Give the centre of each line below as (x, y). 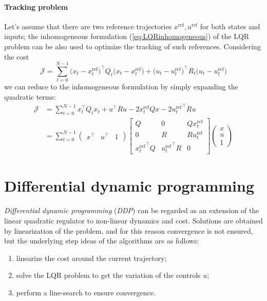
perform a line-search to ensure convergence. (86, 292)
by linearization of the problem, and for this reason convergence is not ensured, (129, 230)
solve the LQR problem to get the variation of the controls (108, 275)
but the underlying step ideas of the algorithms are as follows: (102, 241)
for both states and (230, 26)
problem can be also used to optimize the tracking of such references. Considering (132, 46)
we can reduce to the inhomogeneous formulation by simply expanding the (121, 87)
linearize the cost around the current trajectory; (91, 258)
